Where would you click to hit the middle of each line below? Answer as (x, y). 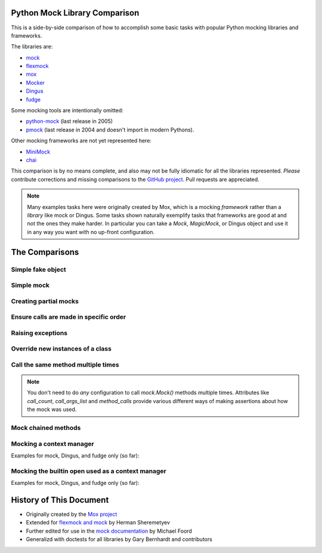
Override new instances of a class (61, 349)
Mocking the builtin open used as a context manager (89, 471)
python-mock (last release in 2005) (69, 121)
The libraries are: (32, 47)
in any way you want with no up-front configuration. (91, 232)
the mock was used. (52, 410)
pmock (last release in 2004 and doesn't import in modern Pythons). (110, 130)
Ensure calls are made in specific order (69, 317)
